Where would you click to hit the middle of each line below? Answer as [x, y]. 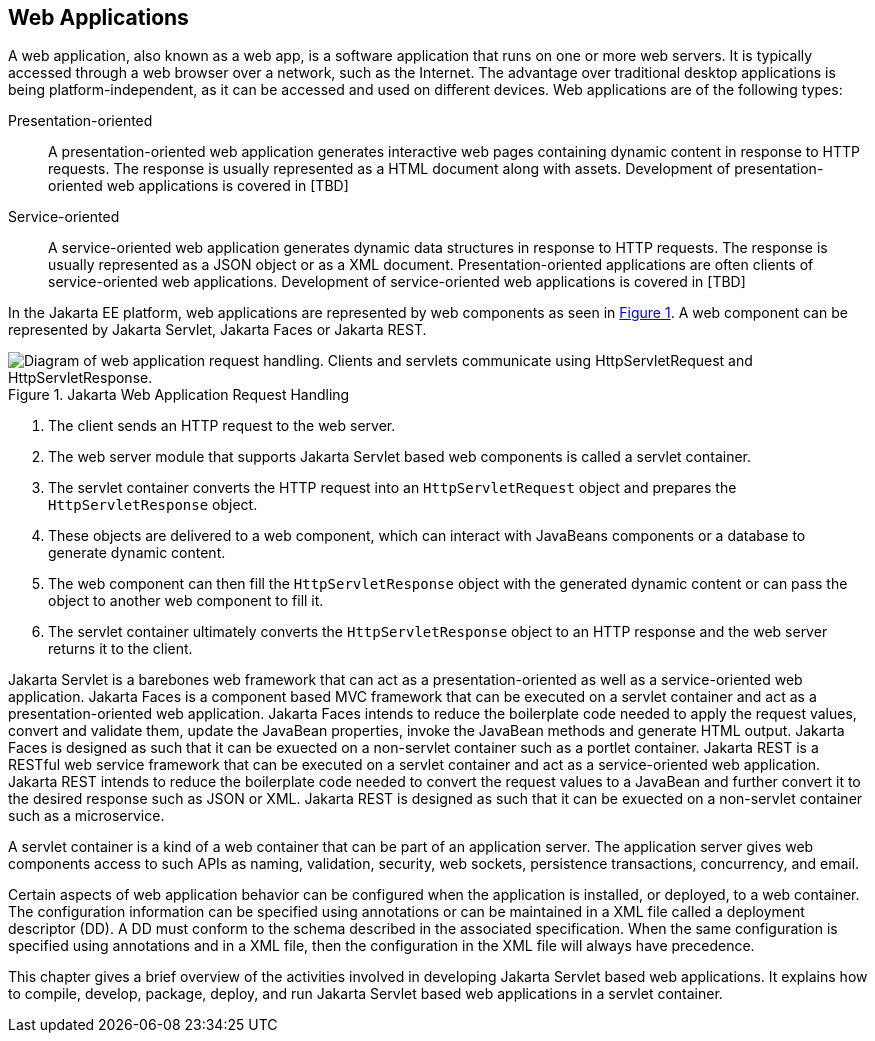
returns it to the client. [120, 649]
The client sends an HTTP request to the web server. [222, 426]
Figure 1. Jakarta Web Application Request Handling [179, 395]
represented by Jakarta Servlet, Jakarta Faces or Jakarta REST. [217, 330]
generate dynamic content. [137, 553]
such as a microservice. [86, 816]
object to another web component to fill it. [186, 601]
